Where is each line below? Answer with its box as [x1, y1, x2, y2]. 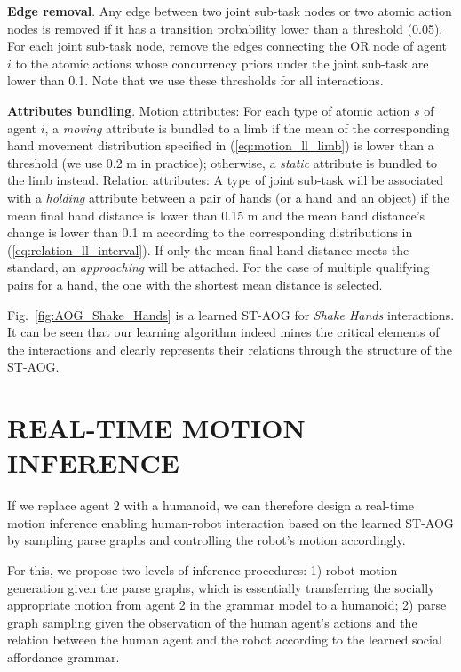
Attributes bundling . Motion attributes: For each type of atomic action [7, 100, 410, 119]
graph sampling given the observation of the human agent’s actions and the [7, 612, 417, 631]
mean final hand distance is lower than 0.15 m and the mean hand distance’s [7, 205, 425, 224]
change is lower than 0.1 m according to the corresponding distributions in [7, 223, 413, 242]
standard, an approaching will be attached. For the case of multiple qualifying [7, 258, 430, 276]
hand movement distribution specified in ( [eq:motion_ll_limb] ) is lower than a [7, 136, 434, 155]
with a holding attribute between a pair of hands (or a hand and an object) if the [7, 188, 449, 206]
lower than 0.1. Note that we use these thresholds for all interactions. [7, 71, 384, 90]
